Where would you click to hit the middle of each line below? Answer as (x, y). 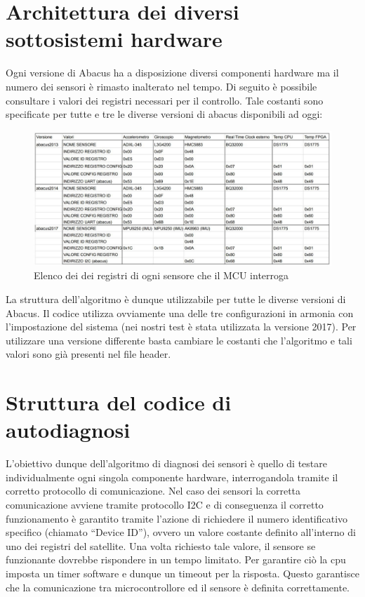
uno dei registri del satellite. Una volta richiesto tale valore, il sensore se (161, 545)
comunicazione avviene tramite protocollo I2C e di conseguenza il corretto (165, 505)
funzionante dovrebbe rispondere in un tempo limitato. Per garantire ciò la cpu (176, 559)
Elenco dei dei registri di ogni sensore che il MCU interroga (161, 275)
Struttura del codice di (119, 402)
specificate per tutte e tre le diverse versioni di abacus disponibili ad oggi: (164, 114)
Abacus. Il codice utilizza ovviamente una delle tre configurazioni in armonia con (180, 313)
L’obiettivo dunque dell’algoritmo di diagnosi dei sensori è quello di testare (166, 463)
